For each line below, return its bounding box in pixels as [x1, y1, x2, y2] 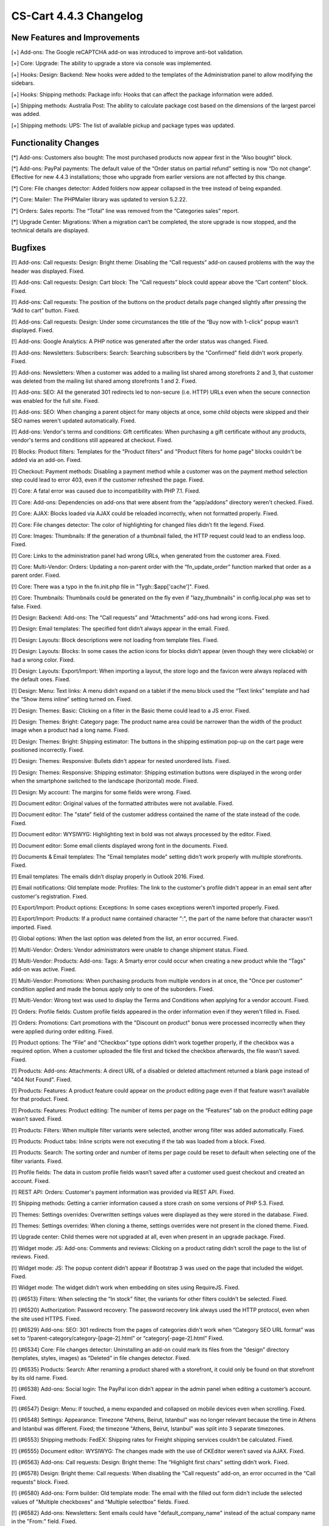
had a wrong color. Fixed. [11, 656, 76, 664]
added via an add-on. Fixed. [11, 457, 82, 464]
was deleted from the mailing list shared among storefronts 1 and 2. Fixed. [11, 377, 197, 385]
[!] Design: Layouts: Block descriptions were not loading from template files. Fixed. [11, 636, 219, 643]
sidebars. [11, 79, 35, 87]
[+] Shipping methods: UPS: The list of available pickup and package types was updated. [11, 121, 235, 129]
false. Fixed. [11, 602, 42, 610]
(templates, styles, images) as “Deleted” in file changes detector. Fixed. [11, 1354, 191, 1362]
